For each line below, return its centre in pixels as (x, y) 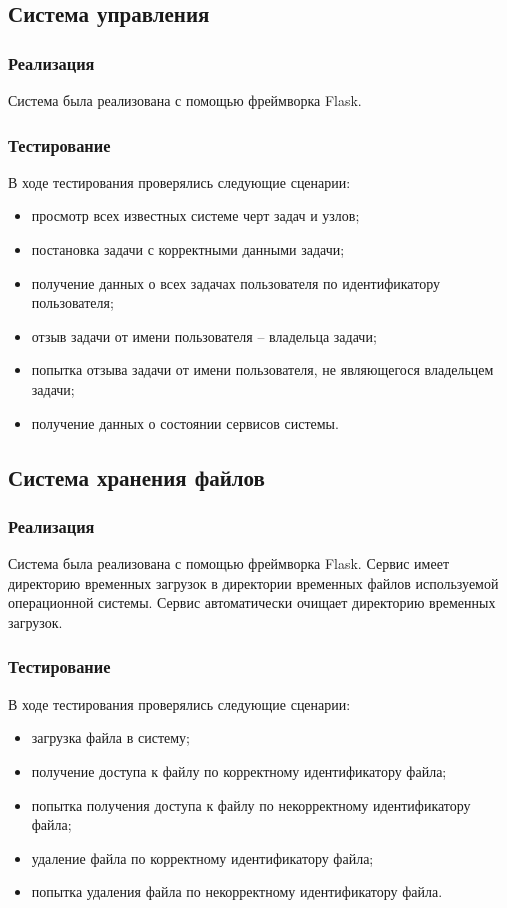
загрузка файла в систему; (111, 737)
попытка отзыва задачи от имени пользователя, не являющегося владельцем (262, 369)
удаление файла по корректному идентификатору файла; (202, 857)
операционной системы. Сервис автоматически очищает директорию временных (252, 602)
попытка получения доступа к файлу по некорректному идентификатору (251, 804)
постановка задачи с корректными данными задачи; (188, 249)
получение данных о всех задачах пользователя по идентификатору (235, 282)
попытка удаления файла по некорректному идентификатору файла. (237, 891)
